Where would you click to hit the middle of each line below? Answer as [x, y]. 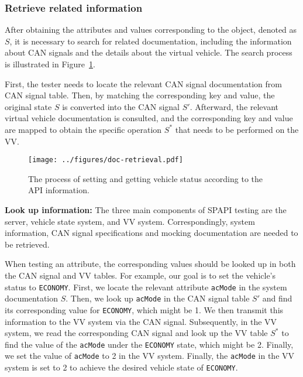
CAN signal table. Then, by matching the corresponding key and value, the [140, 95]
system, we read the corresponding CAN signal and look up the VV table [136, 333]
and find [277, 298]
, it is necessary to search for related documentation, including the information [151, 41]
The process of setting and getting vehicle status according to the [145, 178]
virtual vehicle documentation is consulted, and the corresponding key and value [149, 118]
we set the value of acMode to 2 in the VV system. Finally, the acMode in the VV [150, 356]
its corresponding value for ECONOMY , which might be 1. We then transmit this [144, 309]
